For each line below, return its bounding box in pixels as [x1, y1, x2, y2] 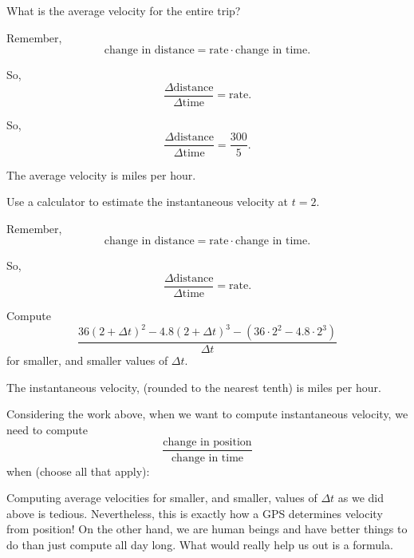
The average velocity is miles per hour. [6, 166, 196, 183]
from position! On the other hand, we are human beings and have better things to [6, 520, 408, 537]
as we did [337, 489, 384, 506]
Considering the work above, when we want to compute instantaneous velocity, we [6, 406, 408, 422]
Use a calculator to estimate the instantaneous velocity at [6, 193, 289, 210]
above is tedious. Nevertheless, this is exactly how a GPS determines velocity [6, 505, 383, 521]
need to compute [6, 421, 88, 437]
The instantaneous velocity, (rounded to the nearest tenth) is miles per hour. [6, 378, 381, 395]
